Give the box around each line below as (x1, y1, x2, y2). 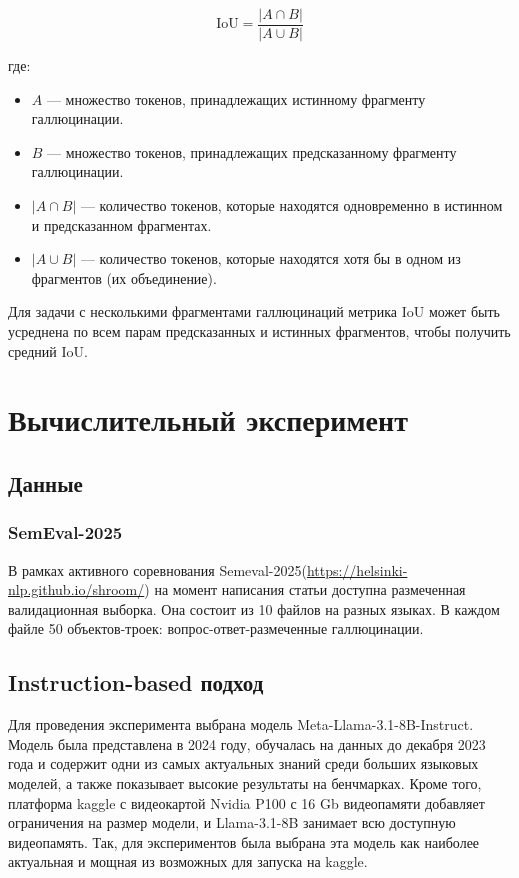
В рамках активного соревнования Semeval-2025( (8, 559, 307, 580)
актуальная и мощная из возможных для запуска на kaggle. (8, 851, 368, 872)
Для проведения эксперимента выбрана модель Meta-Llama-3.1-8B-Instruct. (8, 714, 474, 735)
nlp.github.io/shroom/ (8, 579, 145, 600)
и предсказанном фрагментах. (31, 214, 212, 235)
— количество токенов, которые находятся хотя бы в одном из (80, 248, 461, 269)
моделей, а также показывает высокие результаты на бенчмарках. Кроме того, (8, 772, 482, 793)
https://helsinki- (306, 559, 408, 580)
